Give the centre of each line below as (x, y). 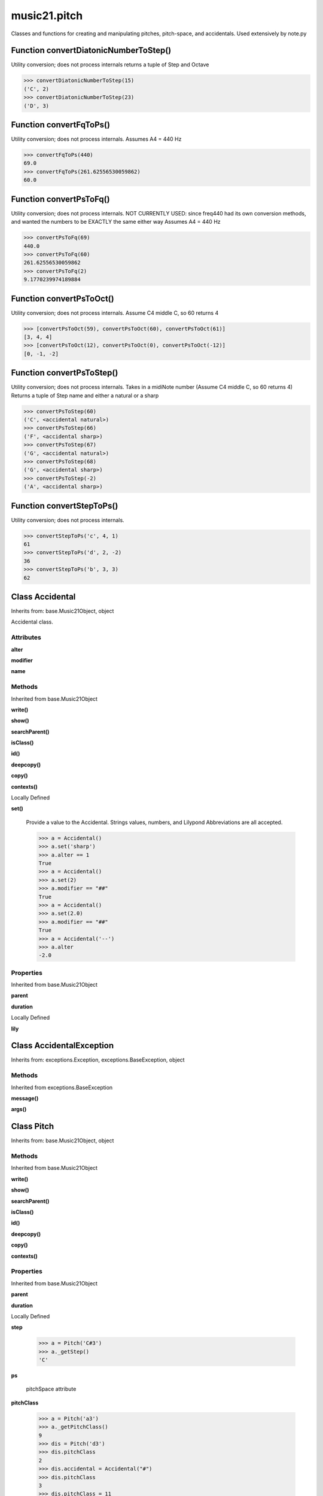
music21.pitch (47, 16)
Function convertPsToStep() (65, 373)
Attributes (26, 637)
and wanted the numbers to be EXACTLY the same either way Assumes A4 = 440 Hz (116, 222)
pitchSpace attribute (51, 1389)
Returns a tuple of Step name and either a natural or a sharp (85, 396)
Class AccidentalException (62, 1046)
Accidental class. (32, 622)
